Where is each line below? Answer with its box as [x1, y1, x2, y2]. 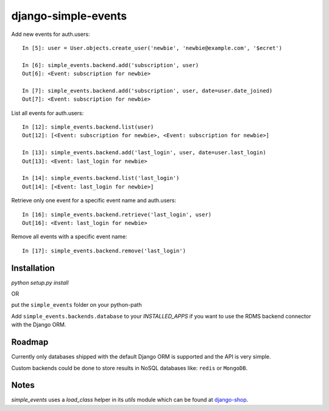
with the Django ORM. [11, 321, 66, 329]
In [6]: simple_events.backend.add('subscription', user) [22, 62, 199, 68]
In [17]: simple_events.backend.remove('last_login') [22, 247, 186, 254]
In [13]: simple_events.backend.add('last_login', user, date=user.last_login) [22, 149, 266, 156]
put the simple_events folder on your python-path [11, 301, 143, 309]
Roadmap [11, 337, 49, 348]
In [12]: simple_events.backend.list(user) [22, 124, 154, 130]
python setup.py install [11, 279, 69, 286]
